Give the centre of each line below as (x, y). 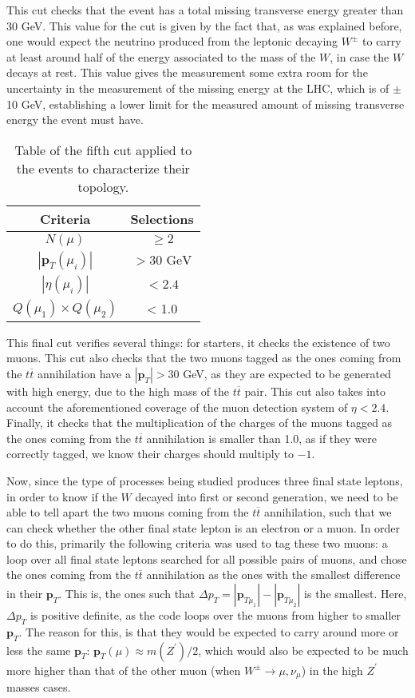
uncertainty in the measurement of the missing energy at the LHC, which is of (198, 88)
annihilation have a (84, 373)
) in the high (332, 670)
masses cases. (39, 687)
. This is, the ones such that (127, 594)
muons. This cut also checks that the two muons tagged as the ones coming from (204, 358)
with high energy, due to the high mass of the (118, 391)
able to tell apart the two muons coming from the (128, 512)
